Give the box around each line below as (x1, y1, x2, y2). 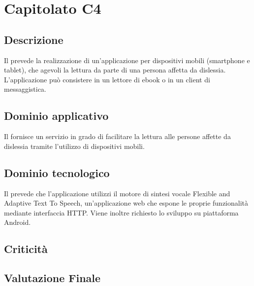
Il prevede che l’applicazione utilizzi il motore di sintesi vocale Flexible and (4, 188, 230, 198)
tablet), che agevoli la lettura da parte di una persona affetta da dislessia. (4, 65, 226, 75)
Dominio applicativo (4, 108, 109, 123)
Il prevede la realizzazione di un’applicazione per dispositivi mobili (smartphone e (4, 55, 250, 65)
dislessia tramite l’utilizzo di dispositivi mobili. (4, 141, 145, 151)
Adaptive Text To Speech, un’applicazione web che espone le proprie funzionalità (4, 198, 249, 208)
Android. (4, 217, 31, 227)
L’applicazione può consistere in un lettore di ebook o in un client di (4, 74, 210, 84)
